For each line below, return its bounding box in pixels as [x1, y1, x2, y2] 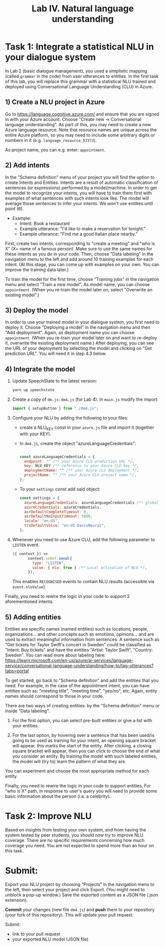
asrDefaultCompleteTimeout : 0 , [24, 509, 89, 514]
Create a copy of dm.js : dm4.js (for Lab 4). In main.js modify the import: [12, 396, 159, 402]
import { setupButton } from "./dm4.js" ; [12, 406, 99, 411]
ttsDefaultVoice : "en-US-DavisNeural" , [24, 523, 106, 528]
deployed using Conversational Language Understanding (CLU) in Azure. [5, 83, 154, 89]
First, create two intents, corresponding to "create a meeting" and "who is [5, 240, 155, 246]
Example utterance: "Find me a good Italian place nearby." [19, 231, 138, 237]
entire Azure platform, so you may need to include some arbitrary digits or [5, 132, 155, 138]
